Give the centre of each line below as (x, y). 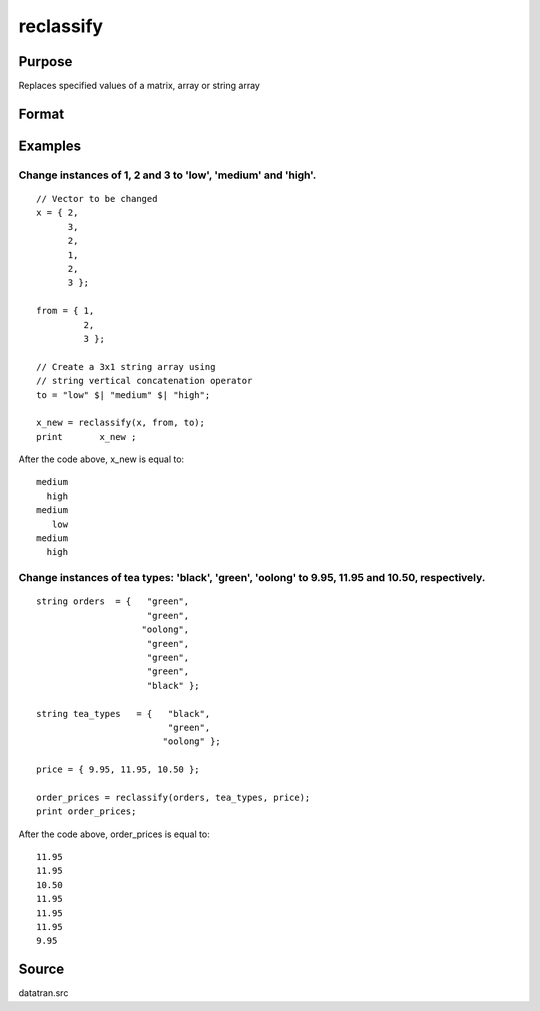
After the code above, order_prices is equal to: (114, 834)
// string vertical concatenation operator (144, 381)
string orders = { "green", (113, 601)
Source (41, 969)
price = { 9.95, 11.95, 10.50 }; (118, 769)
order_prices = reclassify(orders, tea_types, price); (173, 797)
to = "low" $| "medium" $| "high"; (123, 394)
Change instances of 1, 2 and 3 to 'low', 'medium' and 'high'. (167, 175)
